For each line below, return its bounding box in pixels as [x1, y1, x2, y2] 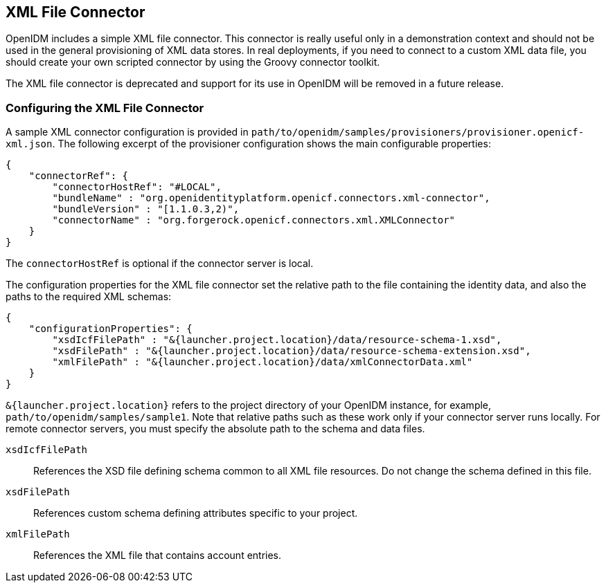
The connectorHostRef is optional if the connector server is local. [6, 257, 314, 270]
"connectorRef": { [28, 170, 129, 182]
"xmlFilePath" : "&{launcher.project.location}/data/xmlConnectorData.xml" [52, 356, 473, 368]
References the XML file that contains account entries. [33, 549, 282, 562]
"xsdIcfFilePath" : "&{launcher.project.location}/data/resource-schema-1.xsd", [52, 334, 502, 346]
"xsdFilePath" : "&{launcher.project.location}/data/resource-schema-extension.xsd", [52, 345, 531, 357]
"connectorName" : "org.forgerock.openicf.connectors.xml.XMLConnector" [52, 214, 456, 226]
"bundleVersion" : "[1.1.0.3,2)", [52, 203, 240, 215]
